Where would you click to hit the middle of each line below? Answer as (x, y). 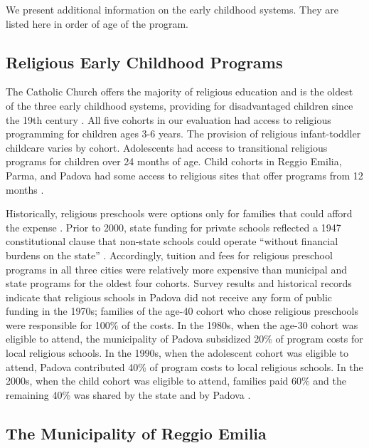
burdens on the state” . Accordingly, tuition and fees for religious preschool (169, 255)
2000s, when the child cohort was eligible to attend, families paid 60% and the (176, 381)
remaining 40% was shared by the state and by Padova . (128, 394)
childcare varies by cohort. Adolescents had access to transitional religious (167, 147)
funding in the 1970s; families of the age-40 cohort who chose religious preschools (182, 311)
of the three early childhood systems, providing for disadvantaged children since (180, 105)
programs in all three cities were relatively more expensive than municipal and (176, 269)
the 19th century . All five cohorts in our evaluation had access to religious (169, 119)
